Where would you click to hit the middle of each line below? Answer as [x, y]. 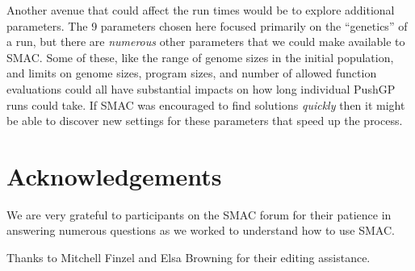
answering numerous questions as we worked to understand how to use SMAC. [201, 230]
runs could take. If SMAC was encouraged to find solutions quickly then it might [206, 104]
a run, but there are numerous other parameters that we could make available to [206, 42]
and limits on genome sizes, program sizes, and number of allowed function [192, 73]
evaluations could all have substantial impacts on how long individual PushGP [201, 88]
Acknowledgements [114, 175]
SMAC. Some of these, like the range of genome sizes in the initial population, [200, 57]
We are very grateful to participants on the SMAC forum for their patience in [199, 214]
